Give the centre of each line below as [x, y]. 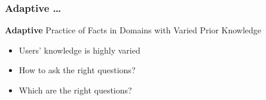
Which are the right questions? [75, 90]
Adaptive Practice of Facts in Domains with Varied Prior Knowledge [133, 30]
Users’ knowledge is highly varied [80, 50]
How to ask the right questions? [77, 70]
